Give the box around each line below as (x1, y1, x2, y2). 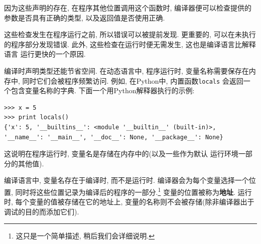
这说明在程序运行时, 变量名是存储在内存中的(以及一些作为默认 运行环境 (4, 148, 238, 159)
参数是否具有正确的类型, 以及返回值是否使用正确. (4, 12, 165, 23)
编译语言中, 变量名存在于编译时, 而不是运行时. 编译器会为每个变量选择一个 (4, 175, 249, 185)
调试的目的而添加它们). (4, 206, 79, 216)
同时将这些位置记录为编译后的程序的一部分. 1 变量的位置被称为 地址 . (15, 185, 235, 197)
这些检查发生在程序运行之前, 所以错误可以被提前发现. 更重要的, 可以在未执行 (4, 29, 256, 40)
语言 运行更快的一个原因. (4, 49, 86, 59)
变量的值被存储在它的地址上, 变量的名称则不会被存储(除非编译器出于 (29, 196, 254, 207)
